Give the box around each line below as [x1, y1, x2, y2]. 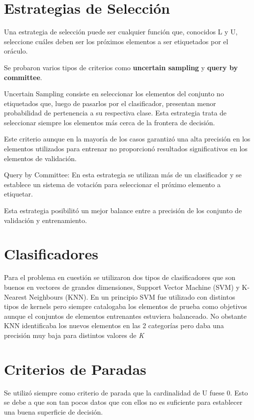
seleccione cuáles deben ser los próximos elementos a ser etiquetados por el [4, 36, 228, 46]
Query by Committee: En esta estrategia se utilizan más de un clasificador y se [4, 169, 242, 180]
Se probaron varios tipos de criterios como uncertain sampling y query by [4, 62, 238, 72]
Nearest [4, 291, 27, 302]
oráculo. [4, 46, 28, 56]
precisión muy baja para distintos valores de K [4, 330, 144, 340]
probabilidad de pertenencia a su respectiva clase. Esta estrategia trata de [4, 108, 227, 118]
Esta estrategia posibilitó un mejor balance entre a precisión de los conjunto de [4, 205, 242, 216]
